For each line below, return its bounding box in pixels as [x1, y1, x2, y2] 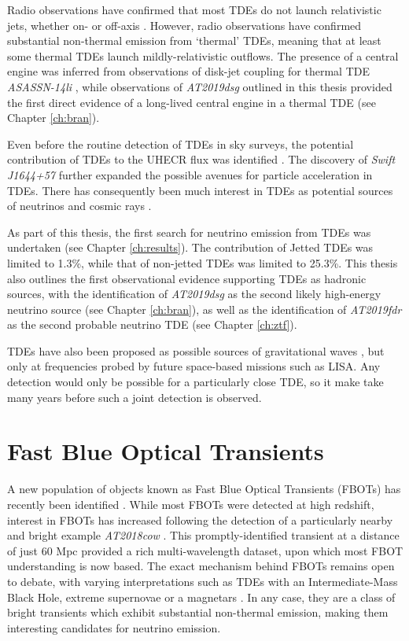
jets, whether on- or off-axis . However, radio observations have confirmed [7, 17, 362, 33]
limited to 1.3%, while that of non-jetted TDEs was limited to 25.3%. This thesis [7, 254, 398, 271]
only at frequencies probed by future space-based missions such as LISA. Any [7, 358, 381, 374]
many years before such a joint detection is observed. [7, 389, 262, 405]
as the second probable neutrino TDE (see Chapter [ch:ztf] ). [7, 316, 297, 333]
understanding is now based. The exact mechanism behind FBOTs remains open [7, 558, 395, 574]
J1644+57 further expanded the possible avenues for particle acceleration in [7, 166, 373, 182]
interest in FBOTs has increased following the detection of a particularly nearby [7, 511, 393, 528]
